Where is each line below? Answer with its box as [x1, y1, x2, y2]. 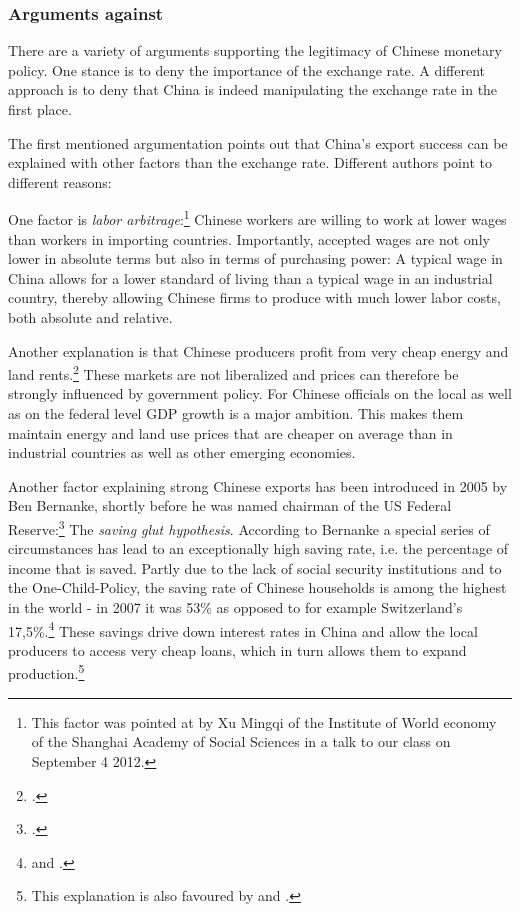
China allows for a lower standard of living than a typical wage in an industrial [8, 267, 493, 288]
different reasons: [8, 171, 112, 192]
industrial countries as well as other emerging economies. [8, 442, 356, 463]
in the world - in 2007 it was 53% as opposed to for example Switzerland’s [8, 597, 463, 618]
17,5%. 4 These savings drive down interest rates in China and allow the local [8, 617, 478, 641]
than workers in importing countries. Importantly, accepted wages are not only [8, 228, 490, 249]
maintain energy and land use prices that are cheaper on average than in [8, 422, 453, 443]
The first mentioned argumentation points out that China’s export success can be [8, 132, 508, 153]
